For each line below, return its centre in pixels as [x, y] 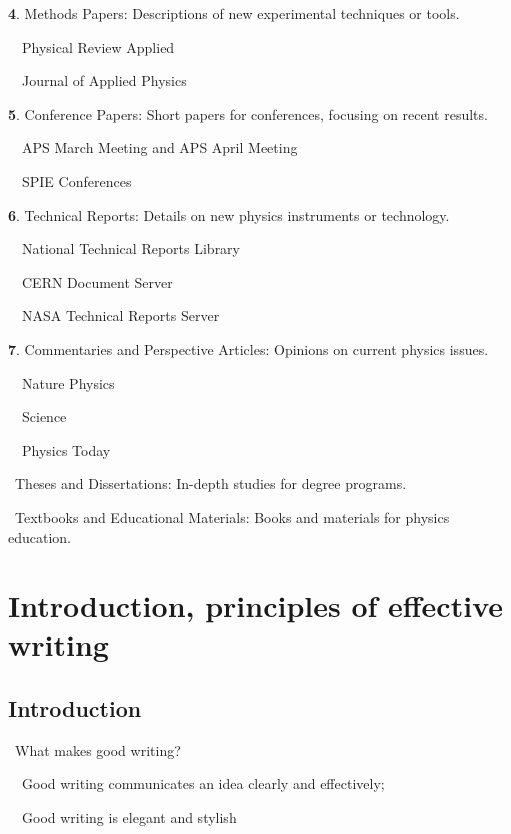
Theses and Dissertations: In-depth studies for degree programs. [210, 483]
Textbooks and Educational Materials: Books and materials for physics [232, 516]
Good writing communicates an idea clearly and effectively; [203, 783]
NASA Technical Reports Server [120, 315]
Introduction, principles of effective [255, 605]
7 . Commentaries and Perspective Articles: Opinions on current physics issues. [248, 348]
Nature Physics [68, 382]
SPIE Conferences [76, 180]
